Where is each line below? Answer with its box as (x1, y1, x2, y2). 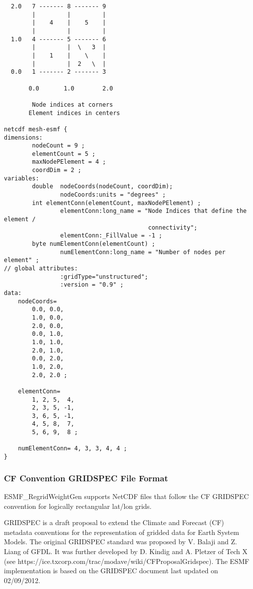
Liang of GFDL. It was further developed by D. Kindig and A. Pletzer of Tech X (4, 546, 248, 556)
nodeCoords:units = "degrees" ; (60, 191, 166, 199)
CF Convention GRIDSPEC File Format (4, 471, 168, 484)
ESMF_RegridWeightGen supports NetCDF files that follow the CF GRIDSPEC (4, 491, 249, 501)
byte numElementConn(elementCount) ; (32, 240, 155, 248)
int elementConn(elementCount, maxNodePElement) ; (32, 199, 201, 206)
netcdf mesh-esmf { (4, 125, 67, 133)
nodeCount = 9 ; (32, 142, 85, 149)
